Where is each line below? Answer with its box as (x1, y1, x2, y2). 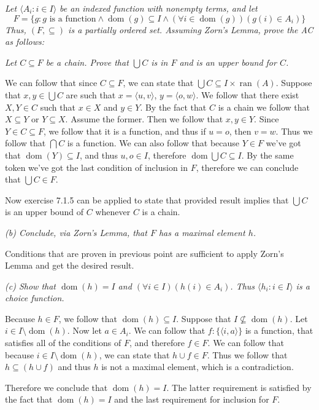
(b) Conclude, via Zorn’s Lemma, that (5, 226, 147, 239)
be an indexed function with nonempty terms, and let (60, 2, 258, 14)
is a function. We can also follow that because (67, 136, 240, 149)
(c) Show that (5, 279, 56, 292)
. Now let (67, 324, 102, 337)
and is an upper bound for (179, 55, 277, 68)
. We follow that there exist (196, 88, 299, 101)
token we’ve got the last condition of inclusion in (5, 160, 188, 173)
